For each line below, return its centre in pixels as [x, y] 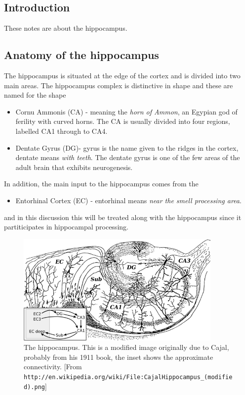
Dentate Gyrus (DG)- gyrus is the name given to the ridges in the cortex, [127, 147]
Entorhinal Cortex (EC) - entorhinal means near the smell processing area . [128, 200]
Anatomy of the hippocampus [82, 55]
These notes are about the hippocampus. [66, 28]
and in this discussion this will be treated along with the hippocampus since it [123, 217]
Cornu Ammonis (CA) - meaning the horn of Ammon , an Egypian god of [126, 111]
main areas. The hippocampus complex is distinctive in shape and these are [119, 85]
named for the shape [35, 95]
